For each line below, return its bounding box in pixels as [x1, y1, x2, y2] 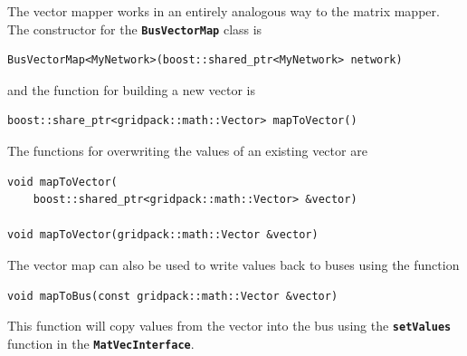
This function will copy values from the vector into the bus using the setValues [7, 316, 452, 335]
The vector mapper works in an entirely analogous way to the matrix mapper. [7, 2, 440, 20]
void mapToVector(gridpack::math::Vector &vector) [7, 228, 319, 242]
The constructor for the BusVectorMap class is [7, 19, 262, 38]
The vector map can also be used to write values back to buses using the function [7, 255, 460, 274]
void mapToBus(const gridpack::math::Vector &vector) [7, 289, 338, 303]
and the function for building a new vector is [7, 80, 255, 99]
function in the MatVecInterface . [7, 333, 195, 352]
